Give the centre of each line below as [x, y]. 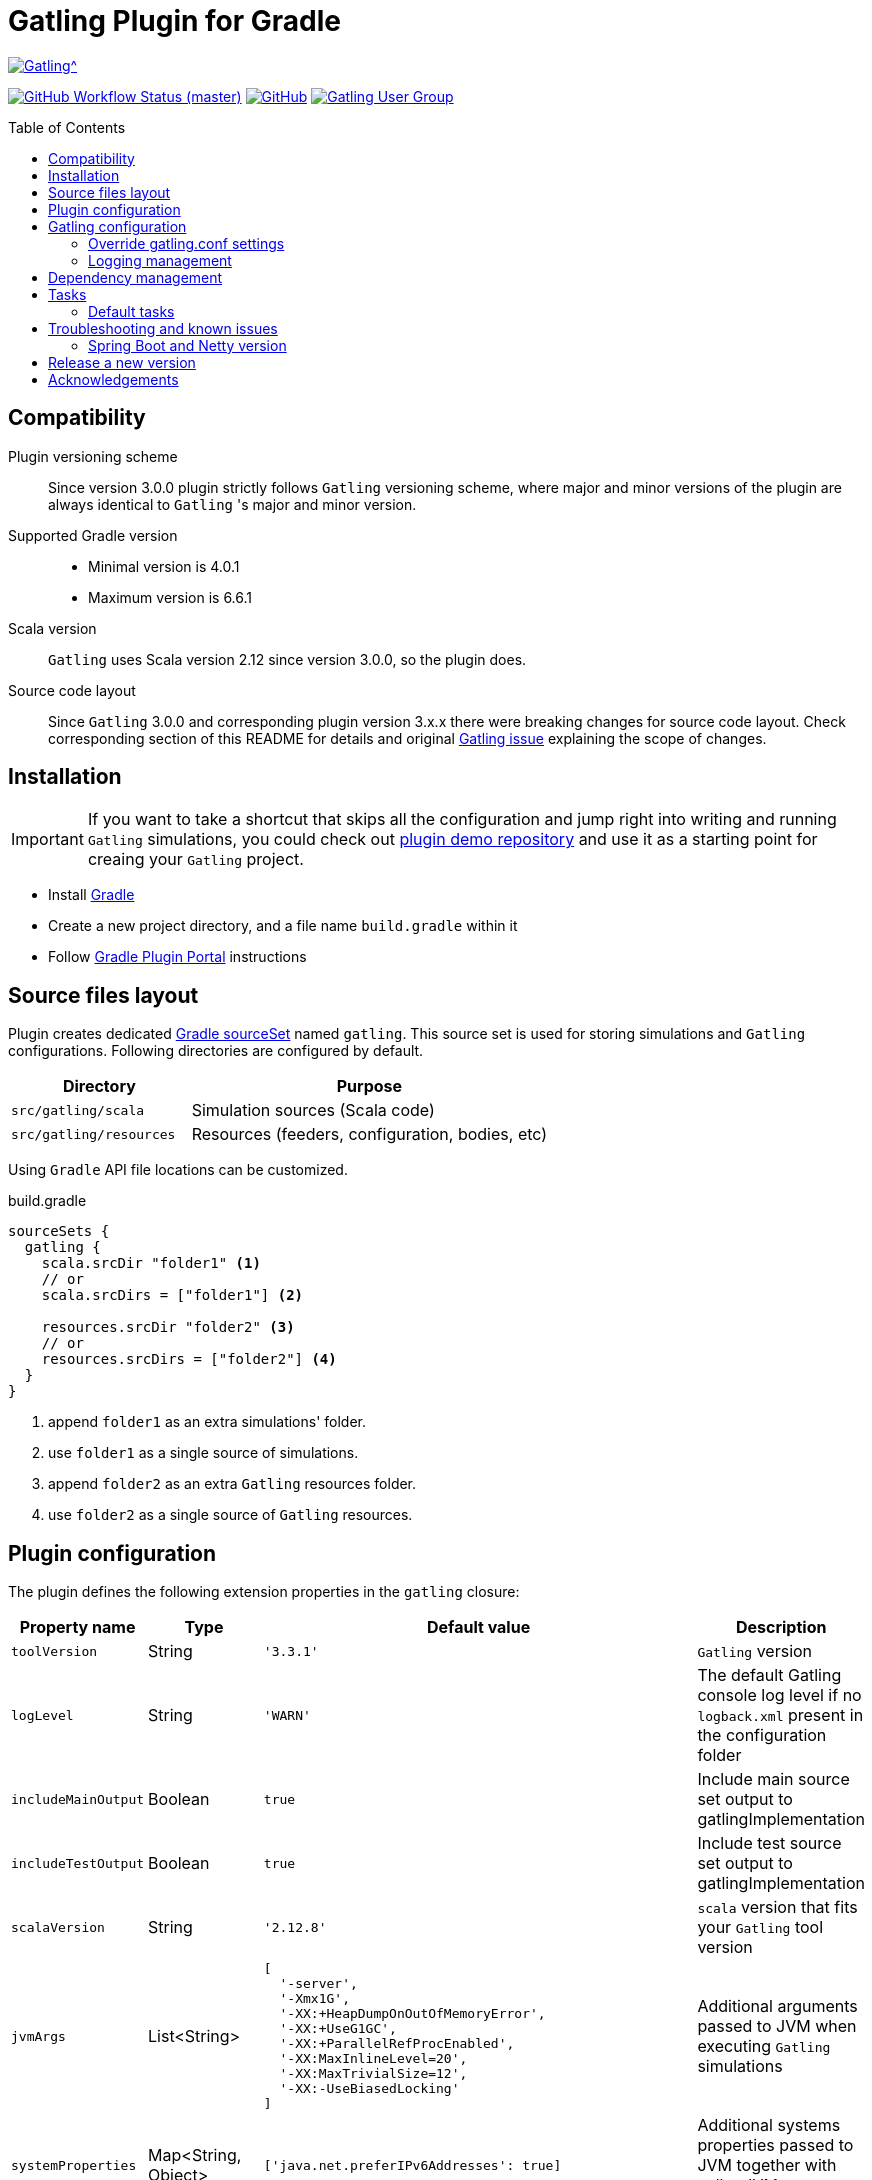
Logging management [160, 260]
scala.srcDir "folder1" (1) [151, 1263]
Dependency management [135, 277]
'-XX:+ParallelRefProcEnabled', [397, 2044]
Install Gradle [91, 895]
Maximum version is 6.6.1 [170, 597]
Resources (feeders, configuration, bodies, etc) [369, 1134]
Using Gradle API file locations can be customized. [178, 1170]
